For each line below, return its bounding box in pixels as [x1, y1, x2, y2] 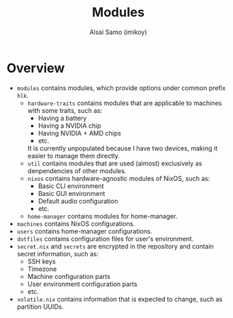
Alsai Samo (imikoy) [89, 28, 147, 36]
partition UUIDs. [16, 302, 64, 311]
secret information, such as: [16, 249, 99, 258]
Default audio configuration [38, 197, 118, 205]
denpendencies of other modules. [27, 166, 127, 175]
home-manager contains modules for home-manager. [27, 212, 178, 220]
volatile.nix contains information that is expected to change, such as [16, 295, 223, 303]
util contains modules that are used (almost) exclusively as [27, 159, 203, 168]
